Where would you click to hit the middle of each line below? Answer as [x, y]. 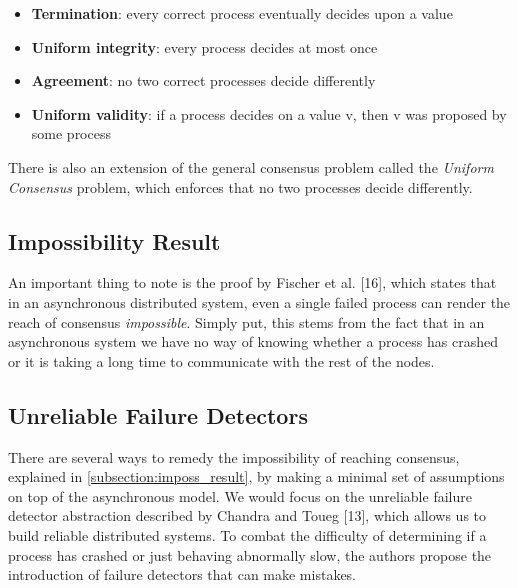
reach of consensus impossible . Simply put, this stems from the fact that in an [246, 321]
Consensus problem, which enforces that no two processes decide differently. [240, 186]
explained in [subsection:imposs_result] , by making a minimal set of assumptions [256, 476]
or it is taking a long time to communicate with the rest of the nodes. [221, 360]
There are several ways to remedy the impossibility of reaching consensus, [234, 456]
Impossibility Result [114, 240]
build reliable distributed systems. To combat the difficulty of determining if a [247, 534]
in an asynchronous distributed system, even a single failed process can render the [259, 301]
